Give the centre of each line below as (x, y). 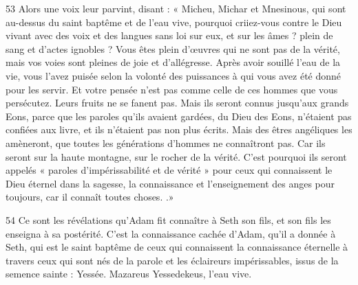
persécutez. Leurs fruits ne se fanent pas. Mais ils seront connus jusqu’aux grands (177, 103)
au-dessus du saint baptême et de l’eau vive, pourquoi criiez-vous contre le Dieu (174, 22)
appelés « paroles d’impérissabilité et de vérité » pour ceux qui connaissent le (169, 170)
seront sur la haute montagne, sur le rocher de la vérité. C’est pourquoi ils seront (176, 156)
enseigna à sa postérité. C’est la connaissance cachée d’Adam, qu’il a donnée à (171, 233)
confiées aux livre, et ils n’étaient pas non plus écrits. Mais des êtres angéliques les (179, 129)
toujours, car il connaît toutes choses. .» (90, 197)
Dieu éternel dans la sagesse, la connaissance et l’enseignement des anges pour (170, 183)
